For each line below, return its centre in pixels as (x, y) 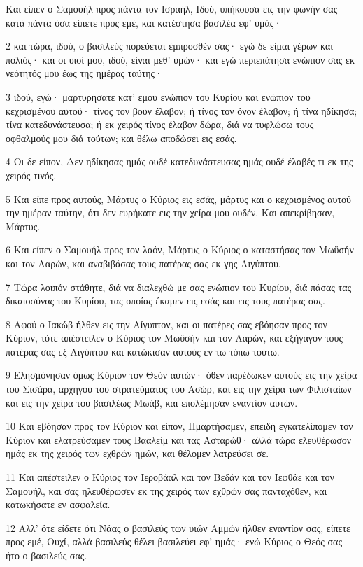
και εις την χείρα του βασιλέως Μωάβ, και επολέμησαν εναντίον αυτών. (152, 402)
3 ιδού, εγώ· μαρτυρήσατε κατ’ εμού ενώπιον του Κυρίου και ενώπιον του (158, 96)
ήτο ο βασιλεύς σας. (47, 555)
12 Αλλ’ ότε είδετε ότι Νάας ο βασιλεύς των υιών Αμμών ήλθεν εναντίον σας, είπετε (178, 527)
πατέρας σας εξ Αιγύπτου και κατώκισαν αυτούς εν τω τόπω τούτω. (143, 351)
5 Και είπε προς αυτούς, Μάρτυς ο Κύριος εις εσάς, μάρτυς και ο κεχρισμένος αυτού (178, 198)
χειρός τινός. (31, 175)
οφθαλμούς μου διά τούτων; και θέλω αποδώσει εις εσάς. (121, 138)
